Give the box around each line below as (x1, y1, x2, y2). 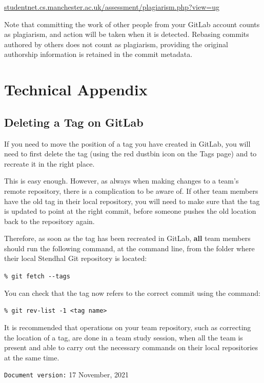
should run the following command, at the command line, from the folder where (4, 243, 255, 253)
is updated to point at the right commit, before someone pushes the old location (4, 206, 256, 216)
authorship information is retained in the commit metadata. (4, 49, 193, 59)
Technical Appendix (4, 79, 148, 100)
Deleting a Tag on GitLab (4, 114, 144, 130)
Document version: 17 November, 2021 (4, 369, 129, 380)
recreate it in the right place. (4, 158, 95, 169)
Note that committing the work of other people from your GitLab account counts (4, 18, 260, 29)
